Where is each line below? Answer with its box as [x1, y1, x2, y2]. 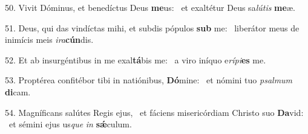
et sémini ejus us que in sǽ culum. [8, 118, 132, 130]
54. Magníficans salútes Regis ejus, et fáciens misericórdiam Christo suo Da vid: [5, 106, 304, 118]
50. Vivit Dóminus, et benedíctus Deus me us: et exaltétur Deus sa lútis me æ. [5, 1, 295, 13]
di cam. [5, 85, 31, 98]
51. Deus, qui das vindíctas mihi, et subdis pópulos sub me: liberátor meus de [5, 21, 300, 34]
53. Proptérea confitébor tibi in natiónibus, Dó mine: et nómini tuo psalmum [5, 74, 293, 86]
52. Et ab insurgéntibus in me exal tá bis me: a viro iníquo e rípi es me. [5, 53, 266, 66]
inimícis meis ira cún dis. [5, 33, 94, 46]
